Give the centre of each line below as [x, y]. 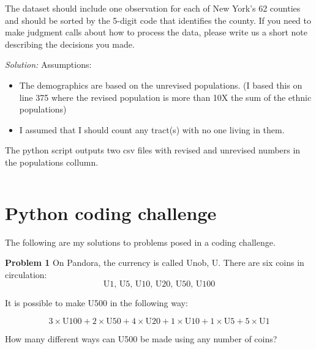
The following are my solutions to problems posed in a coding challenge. [140, 242]
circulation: [26, 274]
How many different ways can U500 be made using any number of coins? [141, 339]
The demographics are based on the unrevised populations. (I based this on [161, 85]
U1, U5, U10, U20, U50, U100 [159, 285]
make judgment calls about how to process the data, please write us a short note [156, 32]
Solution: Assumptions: [48, 64]
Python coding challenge [111, 212]
